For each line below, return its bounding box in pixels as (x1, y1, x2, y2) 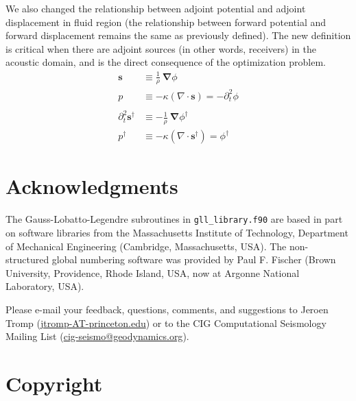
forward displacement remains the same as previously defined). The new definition (5, 28, 351, 42)
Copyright (5, 369, 103, 398)
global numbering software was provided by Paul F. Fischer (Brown (51, 252, 336, 267)
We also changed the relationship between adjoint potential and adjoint (5, 1, 306, 15)
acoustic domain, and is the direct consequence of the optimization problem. (5, 55, 326, 69)
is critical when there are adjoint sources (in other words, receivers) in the (5, 41, 316, 56)
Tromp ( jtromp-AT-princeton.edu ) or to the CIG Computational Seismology (5, 315, 327, 330)
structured (5, 252, 49, 267)
